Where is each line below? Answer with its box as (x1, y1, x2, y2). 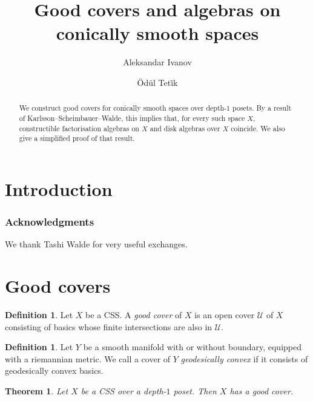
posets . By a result (232, 103, 292, 113)
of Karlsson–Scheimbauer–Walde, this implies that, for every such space (19, 112, 245, 123)
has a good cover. (229, 385, 294, 397)
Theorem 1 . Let (5, 385, 68, 397)
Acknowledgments (5, 214, 94, 229)
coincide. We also (231, 123, 285, 133)
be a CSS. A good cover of (85, 308, 182, 321)
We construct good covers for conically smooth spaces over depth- (19, 103, 227, 113)
